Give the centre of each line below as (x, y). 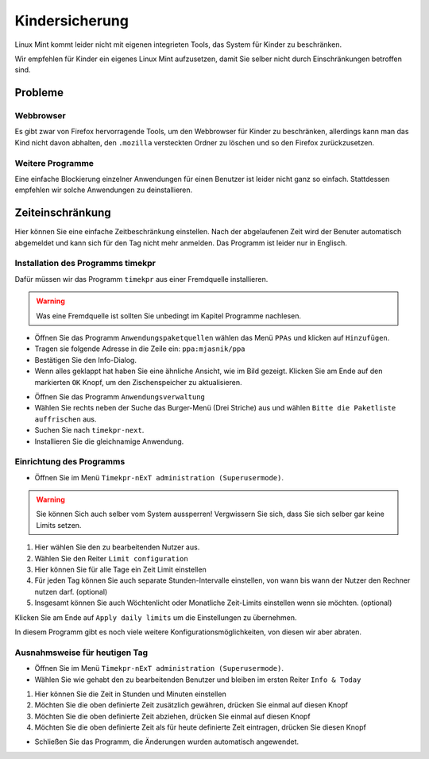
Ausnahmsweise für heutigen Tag (81, 653)
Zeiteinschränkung (63, 213)
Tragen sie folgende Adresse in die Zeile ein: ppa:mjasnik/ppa (140, 349)
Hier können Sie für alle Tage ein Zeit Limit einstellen (120, 570)
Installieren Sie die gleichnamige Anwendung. (109, 441)
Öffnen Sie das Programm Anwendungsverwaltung (120, 396)
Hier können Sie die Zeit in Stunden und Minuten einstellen (130, 694)
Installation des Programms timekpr (85, 264)
